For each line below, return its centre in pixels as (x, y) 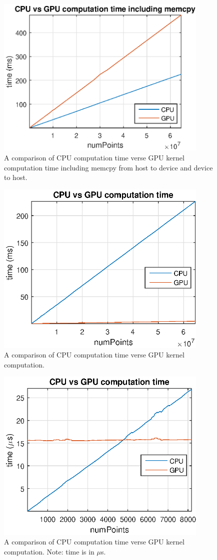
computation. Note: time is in (49, 551)
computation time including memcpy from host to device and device (108, 167)
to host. (16, 177)
